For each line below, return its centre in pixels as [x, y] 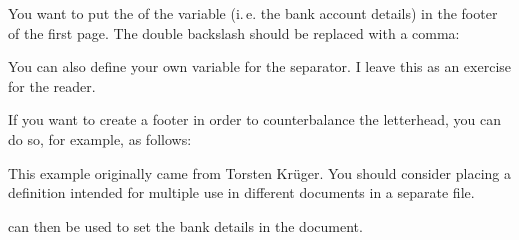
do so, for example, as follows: [100, 138]
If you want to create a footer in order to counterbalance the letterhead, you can [254, 119]
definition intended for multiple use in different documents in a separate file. [241, 192]
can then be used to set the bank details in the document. [185, 225]
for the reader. [52, 85]
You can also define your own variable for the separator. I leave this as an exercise [260, 66]
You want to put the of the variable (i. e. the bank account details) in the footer [253, 13]
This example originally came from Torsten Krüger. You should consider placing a [260, 172]
